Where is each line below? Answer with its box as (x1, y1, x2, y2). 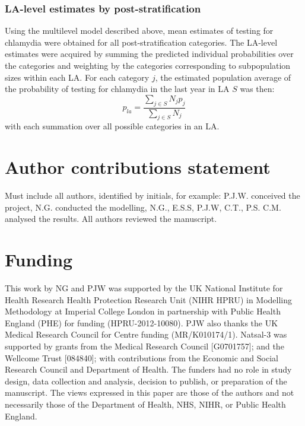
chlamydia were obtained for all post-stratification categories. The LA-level (5, 36, 278, 48)
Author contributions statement (5, 155, 271, 179)
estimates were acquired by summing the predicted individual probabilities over (5, 47, 294, 60)
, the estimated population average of (155, 71, 291, 83)
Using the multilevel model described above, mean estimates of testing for (5, 24, 274, 37)
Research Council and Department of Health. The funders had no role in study (5, 363, 292, 376)
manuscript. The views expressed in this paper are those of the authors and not (5, 386, 294, 399)
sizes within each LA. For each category (5, 71, 150, 83)
